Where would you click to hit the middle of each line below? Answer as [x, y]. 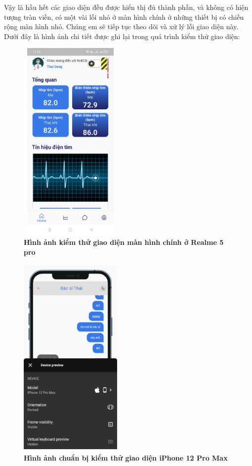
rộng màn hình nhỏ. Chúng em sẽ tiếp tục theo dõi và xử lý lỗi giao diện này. [121, 26]
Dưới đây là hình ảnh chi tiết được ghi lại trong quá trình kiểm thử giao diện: [122, 36]
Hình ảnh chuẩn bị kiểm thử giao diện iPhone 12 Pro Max [126, 457]
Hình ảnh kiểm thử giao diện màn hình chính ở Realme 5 [124, 242]
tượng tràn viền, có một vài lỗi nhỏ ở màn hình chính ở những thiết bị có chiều [124, 17]
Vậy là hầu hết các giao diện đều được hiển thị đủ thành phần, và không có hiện [126, 7]
